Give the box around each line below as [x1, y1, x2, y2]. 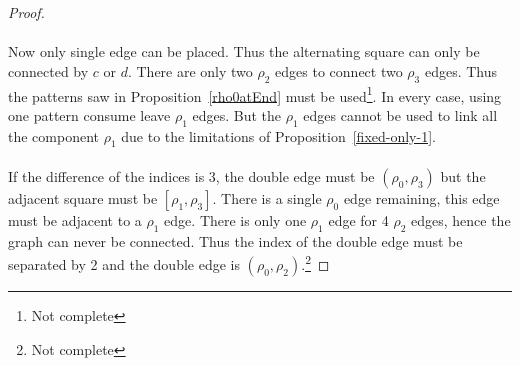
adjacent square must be [8, 188, 158, 209]
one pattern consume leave [8, 104, 171, 125]
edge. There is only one [164, 210, 307, 231]
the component [8, 125, 99, 146]
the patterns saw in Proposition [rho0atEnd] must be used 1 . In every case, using [8, 82, 502, 106]
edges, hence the [411, 210, 511, 231]
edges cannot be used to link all [303, 104, 498, 125]
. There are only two [127, 60, 253, 81]
